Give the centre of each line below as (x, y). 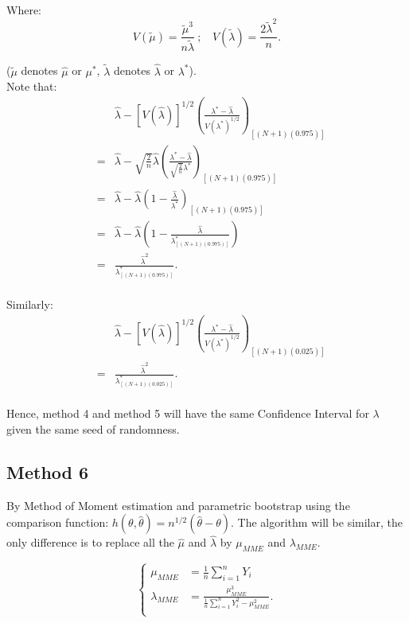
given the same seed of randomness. (93, 428)
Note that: (32, 86)
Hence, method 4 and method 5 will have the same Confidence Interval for (188, 413)
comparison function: (58, 522)
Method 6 (48, 471)
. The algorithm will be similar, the (317, 522)
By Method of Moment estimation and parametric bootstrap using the (178, 505)
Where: (24, 10)
